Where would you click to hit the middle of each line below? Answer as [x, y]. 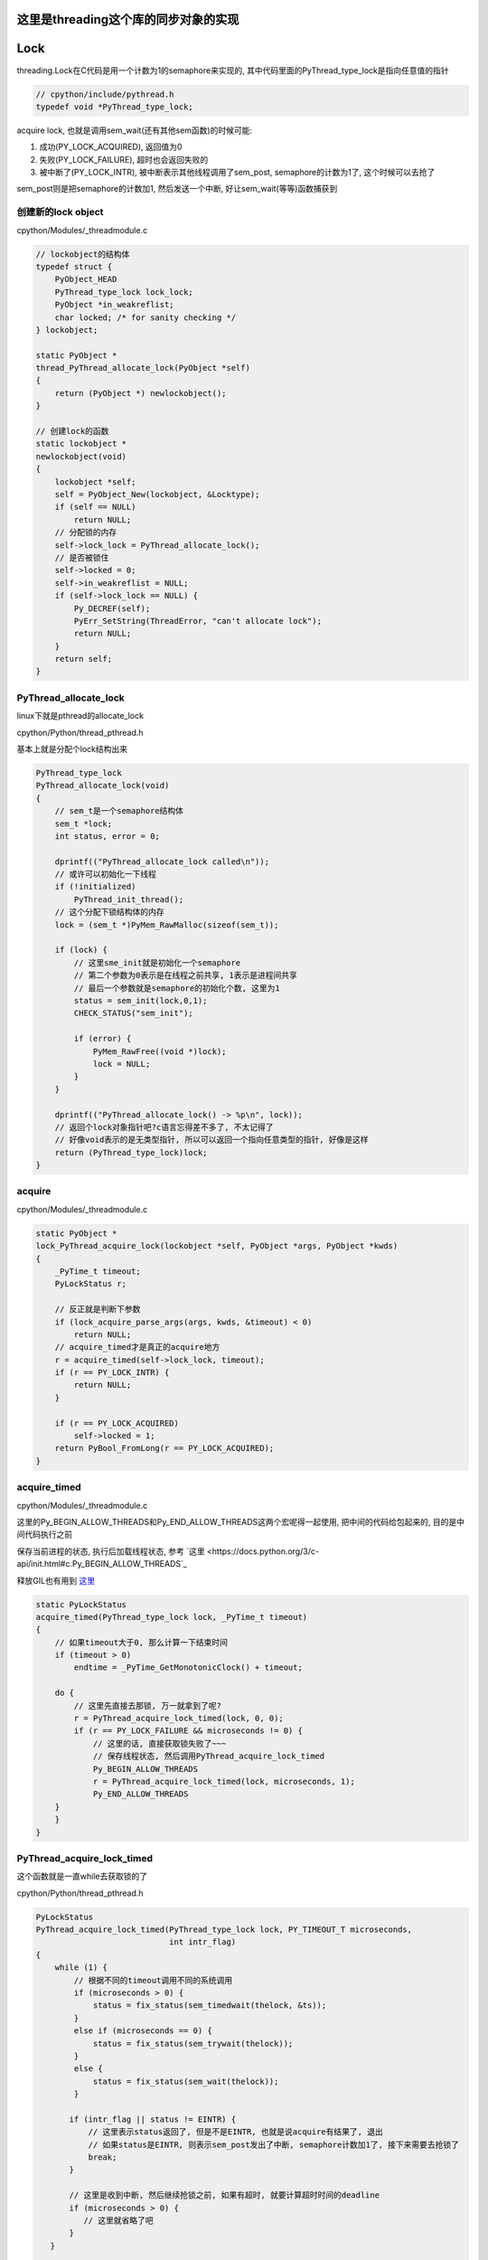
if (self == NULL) [95, 507]
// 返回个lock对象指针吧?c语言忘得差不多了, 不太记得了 [164, 1127]
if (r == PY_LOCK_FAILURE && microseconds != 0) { [188, 1731]
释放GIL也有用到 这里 [56, 1580]
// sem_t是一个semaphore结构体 [119, 811]
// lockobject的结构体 [83, 254]
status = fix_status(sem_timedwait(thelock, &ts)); [210, 2006]
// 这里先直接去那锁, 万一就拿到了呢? [147, 1705]
